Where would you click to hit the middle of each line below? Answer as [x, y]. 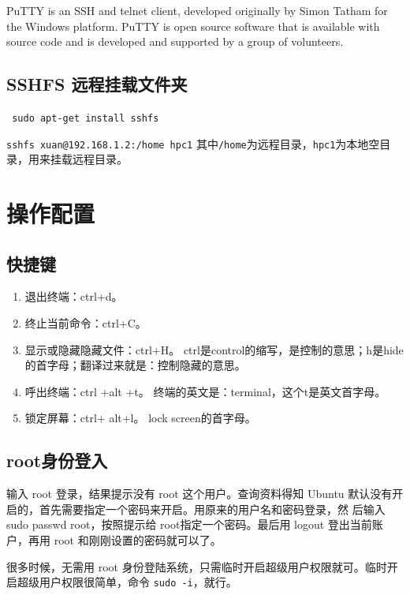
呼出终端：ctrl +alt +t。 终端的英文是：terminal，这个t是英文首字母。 [205, 391]
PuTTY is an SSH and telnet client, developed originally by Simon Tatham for [197, 10]
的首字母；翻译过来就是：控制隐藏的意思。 [135, 365]
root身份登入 [57, 460]
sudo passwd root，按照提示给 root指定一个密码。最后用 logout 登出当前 [189, 524]
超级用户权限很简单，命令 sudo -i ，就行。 [127, 582]
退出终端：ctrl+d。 [74, 296]
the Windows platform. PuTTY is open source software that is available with [193, 26]
